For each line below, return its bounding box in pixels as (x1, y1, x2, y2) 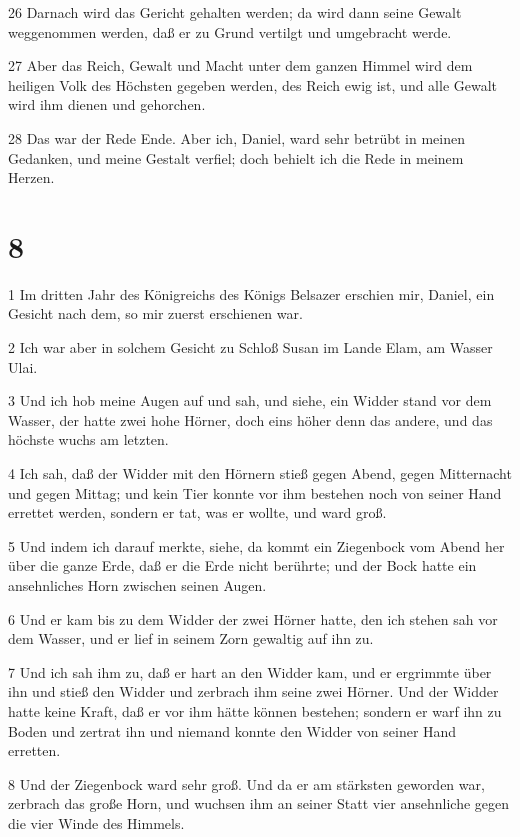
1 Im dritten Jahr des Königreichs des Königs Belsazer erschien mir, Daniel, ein (8, 283, 495, 304)
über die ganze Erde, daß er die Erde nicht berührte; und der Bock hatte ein (8, 555, 477, 576)
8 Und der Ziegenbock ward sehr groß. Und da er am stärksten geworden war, (8, 773, 485, 794)
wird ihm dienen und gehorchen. (8, 94, 206, 115)
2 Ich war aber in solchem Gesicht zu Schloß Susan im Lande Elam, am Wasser (8, 337, 493, 358)
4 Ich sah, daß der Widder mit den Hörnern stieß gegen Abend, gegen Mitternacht (8, 463, 512, 484)
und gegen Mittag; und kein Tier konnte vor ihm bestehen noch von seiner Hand (8, 482, 502, 503)
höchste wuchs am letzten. (8, 429, 169, 450)
